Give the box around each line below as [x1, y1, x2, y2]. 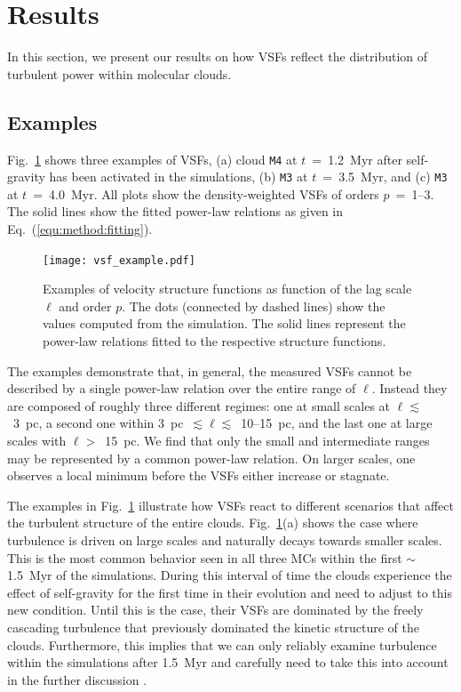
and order [59, 296, 112, 315]
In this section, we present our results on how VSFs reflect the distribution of [7, 47, 428, 66]
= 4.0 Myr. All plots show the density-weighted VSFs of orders [33, 184, 379, 203]
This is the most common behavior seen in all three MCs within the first [7, 548, 402, 567]
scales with [7, 431, 67, 450]
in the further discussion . [7, 670, 147, 688]
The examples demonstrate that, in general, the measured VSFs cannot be [7, 361, 412, 380]
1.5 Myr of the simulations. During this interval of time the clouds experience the [7, 566, 452, 584]
